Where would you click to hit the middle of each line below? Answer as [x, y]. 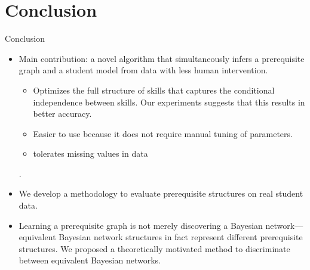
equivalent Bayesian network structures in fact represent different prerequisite [161, 237]
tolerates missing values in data [90, 153]
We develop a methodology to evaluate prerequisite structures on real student [161, 193]
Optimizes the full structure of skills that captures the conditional [154, 90]
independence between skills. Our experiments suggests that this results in [169, 102]
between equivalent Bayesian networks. [90, 260]
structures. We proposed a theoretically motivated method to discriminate [154, 248]
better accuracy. [62, 114]
